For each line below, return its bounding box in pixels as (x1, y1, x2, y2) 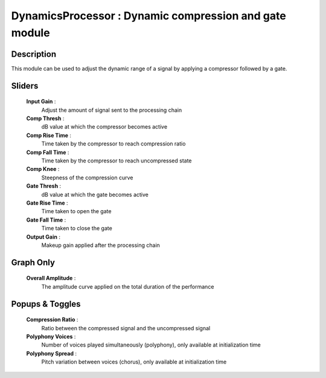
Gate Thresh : (26, 182, 62, 190)
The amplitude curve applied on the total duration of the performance (41, 283, 214, 290)
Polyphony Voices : (26, 333, 76, 340)
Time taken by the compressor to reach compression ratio (41, 140, 186, 147)
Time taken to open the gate (41, 208, 112, 215)
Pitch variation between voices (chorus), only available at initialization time (41, 358, 227, 365)
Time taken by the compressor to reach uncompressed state (41, 157, 193, 164)
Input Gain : (26, 98, 56, 105)
